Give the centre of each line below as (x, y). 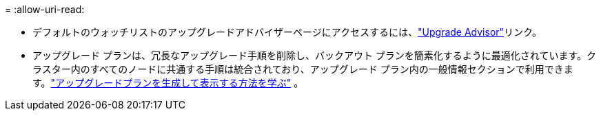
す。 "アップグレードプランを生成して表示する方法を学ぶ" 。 (168, 83)
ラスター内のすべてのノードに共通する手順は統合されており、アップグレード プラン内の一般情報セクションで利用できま (303, 69)
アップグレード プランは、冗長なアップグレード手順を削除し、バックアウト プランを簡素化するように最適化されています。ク (315, 55)
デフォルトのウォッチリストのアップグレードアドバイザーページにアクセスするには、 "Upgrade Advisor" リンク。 (287, 32)
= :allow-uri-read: (45, 9)
